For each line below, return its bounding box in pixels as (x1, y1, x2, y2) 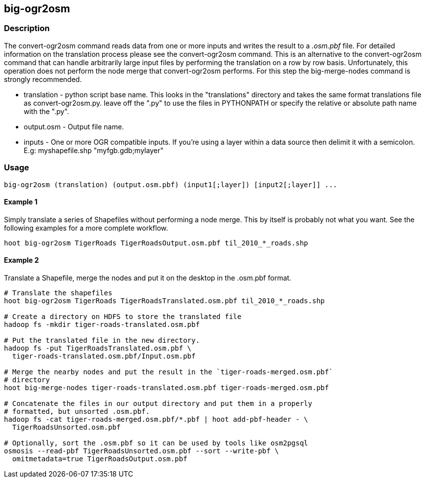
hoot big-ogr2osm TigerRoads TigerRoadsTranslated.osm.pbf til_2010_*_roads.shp (4, 296, 325, 305)
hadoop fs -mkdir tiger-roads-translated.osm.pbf (4, 320, 200, 328)
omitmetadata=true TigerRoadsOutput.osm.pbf (12, 454, 187, 463)
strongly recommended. (4, 75, 82, 83)
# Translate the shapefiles (4, 288, 113, 297)
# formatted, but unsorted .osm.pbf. (4, 407, 150, 415)
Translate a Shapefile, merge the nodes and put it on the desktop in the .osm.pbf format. (4, 273, 292, 282)
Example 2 (4, 256, 39, 265)
